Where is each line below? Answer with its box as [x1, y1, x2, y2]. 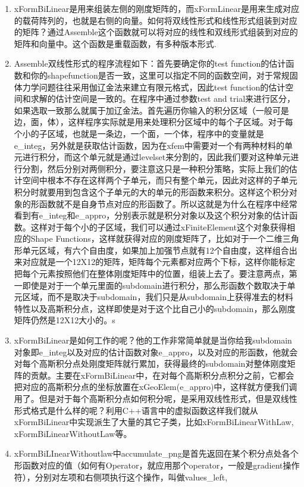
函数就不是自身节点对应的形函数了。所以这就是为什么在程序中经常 [39, 197, 297, 210]
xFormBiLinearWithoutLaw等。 [14, 427, 132, 439]
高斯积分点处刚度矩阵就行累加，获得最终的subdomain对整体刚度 [39, 357, 287, 370]
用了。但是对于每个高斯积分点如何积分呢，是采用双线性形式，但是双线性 [14, 392, 297, 404]
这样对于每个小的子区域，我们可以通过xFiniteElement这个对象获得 [30, 220, 287, 233]
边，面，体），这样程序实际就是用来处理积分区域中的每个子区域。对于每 [14, 115, 293, 128]
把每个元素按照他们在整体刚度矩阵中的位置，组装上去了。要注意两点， [14, 267, 289, 280]
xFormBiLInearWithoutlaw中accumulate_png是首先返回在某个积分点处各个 [14, 447, 299, 460]
